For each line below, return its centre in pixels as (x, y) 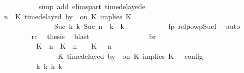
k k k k (49, 66)
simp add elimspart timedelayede (92, 6)
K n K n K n (74, 46)
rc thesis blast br (94, 36)
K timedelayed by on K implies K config (130, 56)
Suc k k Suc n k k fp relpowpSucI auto (147, 26)
